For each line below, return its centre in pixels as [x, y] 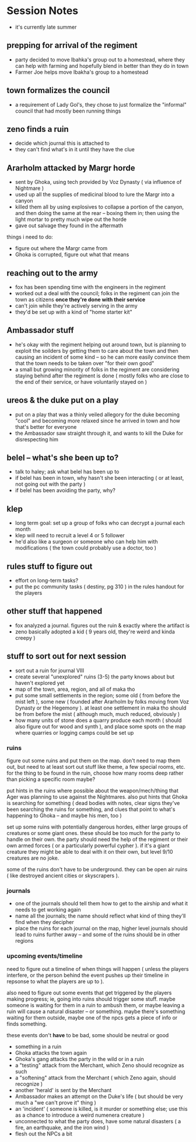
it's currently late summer [46, 27]
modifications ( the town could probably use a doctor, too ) [86, 548]
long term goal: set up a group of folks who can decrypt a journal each [100, 523]
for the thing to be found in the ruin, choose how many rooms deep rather [95, 773]
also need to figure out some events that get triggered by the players [89, 993]
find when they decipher [45, 922]
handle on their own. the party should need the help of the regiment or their [97, 839]
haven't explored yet [40, 683]
